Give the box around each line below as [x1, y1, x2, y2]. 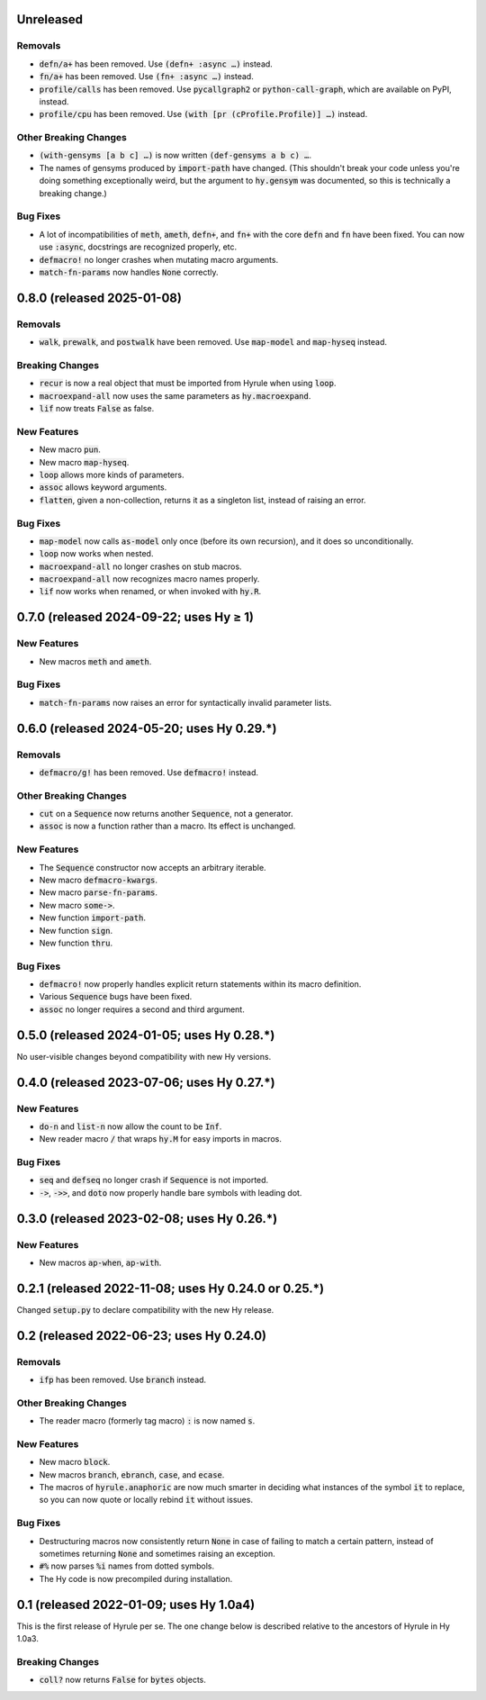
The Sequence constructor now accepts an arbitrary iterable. [39, 862, 266, 873]
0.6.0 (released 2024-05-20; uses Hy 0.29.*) [16, 720, 277, 736]
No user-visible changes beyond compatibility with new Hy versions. [16, 1051, 272, 1062]
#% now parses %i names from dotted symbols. [39, 1560, 215, 1571]
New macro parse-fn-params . [39, 887, 157, 898]
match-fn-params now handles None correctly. [39, 267, 220, 277]
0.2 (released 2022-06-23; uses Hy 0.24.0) [16, 1328, 267, 1343]
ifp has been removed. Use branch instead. [39, 1374, 207, 1386]
